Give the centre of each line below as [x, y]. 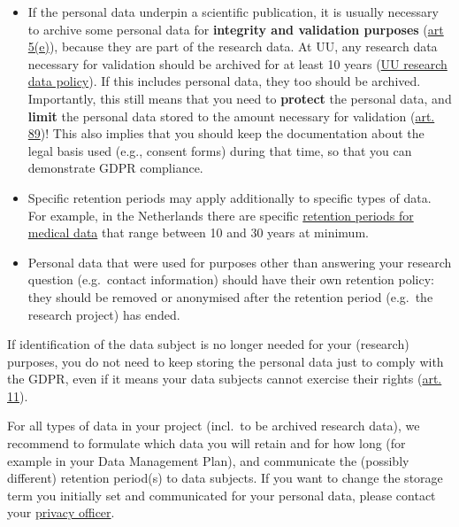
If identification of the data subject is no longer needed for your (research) [208, 344]
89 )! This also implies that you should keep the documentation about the [226, 133]
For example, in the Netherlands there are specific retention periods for [221, 215]
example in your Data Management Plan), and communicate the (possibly [208, 460]
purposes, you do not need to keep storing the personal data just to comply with [226, 361]
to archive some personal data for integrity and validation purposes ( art [236, 29]
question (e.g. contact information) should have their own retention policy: [231, 279]
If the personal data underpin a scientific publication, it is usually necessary [233, 12]
